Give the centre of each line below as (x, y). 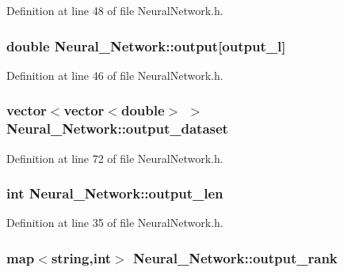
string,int (81, 257)
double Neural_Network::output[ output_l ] (146, 45)
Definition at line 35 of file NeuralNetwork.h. (115, 223)
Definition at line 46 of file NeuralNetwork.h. (115, 75)
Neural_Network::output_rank (235, 257)
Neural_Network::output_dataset (117, 128)
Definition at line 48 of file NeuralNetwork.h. (115, 10)
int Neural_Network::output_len (115, 193)
